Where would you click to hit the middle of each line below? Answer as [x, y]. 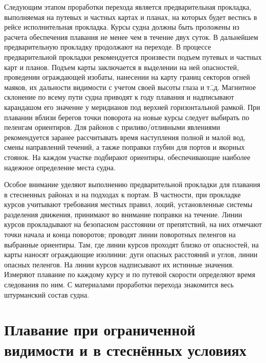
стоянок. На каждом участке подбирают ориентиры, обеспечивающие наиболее [127, 157]
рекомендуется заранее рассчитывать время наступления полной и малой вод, [125, 137]
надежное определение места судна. [60, 167]
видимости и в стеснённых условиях [125, 349]
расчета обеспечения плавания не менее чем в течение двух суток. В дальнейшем [131, 37]
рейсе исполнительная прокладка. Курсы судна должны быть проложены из [122, 27]
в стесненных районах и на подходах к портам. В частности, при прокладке [123, 194]
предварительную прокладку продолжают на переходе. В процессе [108, 47]
